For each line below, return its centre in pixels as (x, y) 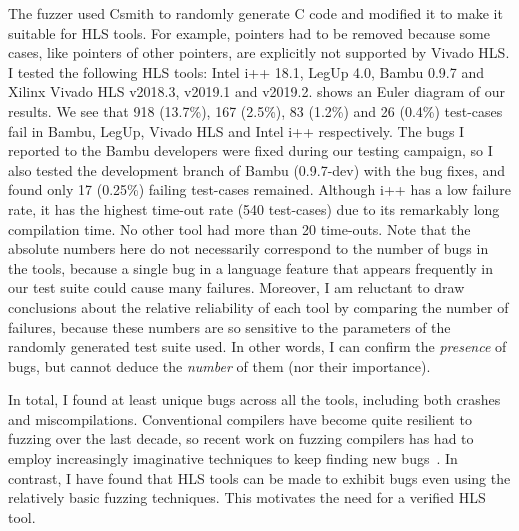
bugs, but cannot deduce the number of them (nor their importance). (219, 365)
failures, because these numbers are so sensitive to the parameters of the (229, 326)
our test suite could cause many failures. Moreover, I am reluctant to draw (236, 287)
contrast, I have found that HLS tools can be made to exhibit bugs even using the (259, 477)
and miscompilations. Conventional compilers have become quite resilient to (240, 418)
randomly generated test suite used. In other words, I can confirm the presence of (257, 346)
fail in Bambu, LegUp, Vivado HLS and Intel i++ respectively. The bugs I (236, 130)
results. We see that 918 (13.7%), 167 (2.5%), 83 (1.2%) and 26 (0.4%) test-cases (255, 110)
